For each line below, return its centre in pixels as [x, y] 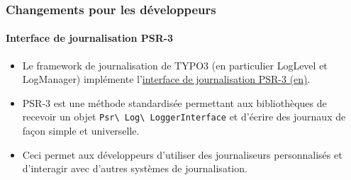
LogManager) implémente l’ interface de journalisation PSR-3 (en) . [166, 79]
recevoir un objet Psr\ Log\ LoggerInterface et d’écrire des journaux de [184, 117]
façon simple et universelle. [81, 131]
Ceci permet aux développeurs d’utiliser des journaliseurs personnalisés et [182, 154]
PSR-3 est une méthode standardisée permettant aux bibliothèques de [174, 102]
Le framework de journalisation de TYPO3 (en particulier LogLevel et [175, 65]
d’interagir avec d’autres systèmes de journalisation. [135, 168]
